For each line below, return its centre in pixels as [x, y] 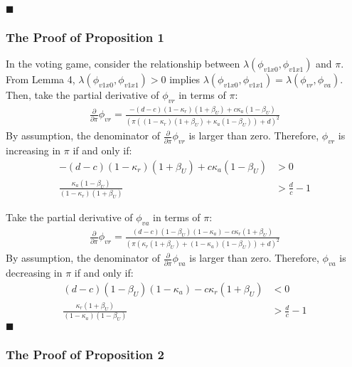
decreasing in [34, 273]
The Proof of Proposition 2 [85, 355]
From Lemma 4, [41, 79]
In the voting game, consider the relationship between [123, 64]
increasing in [33, 150]
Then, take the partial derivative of [82, 95]
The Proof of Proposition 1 [85, 37]
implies [185, 79]
